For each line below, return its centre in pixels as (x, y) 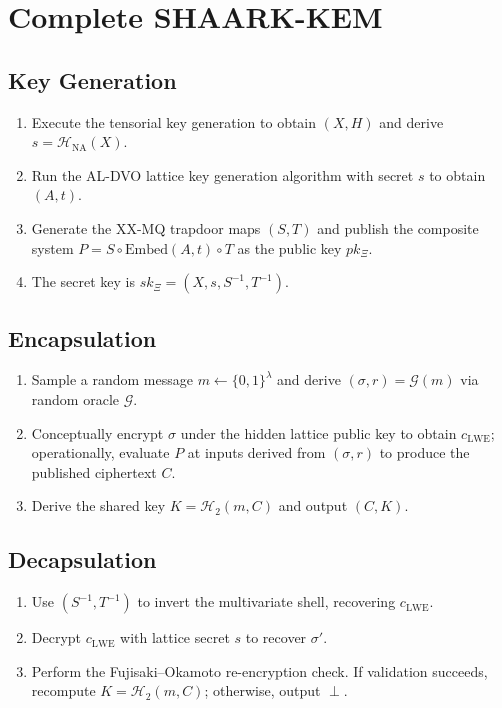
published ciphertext (94, 471)
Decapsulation (82, 559)
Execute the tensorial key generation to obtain (174, 121)
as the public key (289, 247)
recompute (63, 690)
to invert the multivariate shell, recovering (266, 601)
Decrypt (56, 637)
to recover (276, 637)
